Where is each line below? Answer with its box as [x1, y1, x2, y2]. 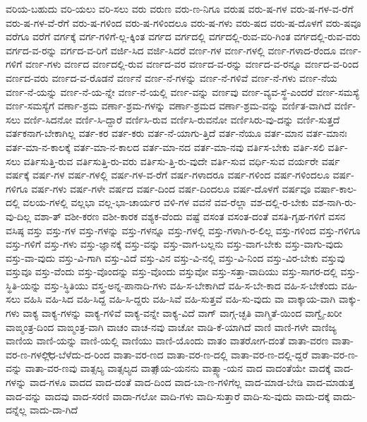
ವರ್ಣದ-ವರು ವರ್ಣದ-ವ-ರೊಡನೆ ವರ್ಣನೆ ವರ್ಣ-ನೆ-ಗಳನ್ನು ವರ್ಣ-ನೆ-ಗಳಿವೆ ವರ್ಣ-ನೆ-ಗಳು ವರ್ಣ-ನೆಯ [6, 70, 337, 85]
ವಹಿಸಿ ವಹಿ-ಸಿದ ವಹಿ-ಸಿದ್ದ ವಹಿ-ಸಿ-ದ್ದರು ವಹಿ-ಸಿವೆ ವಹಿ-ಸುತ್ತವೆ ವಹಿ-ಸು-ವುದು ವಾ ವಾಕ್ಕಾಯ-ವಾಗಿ [23, 291, 336, 306]
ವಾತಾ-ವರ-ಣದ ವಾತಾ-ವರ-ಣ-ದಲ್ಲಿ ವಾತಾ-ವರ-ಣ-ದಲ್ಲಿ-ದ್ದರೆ [113, 346, 308, 361]
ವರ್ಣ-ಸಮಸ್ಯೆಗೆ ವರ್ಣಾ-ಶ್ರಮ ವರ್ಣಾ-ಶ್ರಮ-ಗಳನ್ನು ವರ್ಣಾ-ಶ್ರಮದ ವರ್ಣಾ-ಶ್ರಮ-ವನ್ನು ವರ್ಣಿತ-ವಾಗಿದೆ [6, 98, 331, 113]
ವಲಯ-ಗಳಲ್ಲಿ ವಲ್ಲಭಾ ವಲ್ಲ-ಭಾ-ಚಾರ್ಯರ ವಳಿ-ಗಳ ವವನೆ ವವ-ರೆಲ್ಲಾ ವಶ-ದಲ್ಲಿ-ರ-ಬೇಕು [23, 195, 309, 210]
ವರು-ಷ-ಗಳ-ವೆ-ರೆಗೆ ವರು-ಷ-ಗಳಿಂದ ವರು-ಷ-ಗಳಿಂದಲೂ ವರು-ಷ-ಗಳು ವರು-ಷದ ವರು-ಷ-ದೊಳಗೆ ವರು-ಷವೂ [6, 15, 361, 30]
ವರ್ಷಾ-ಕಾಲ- [314, 181, 357, 195]
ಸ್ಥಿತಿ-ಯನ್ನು [6, 277, 42, 292]
